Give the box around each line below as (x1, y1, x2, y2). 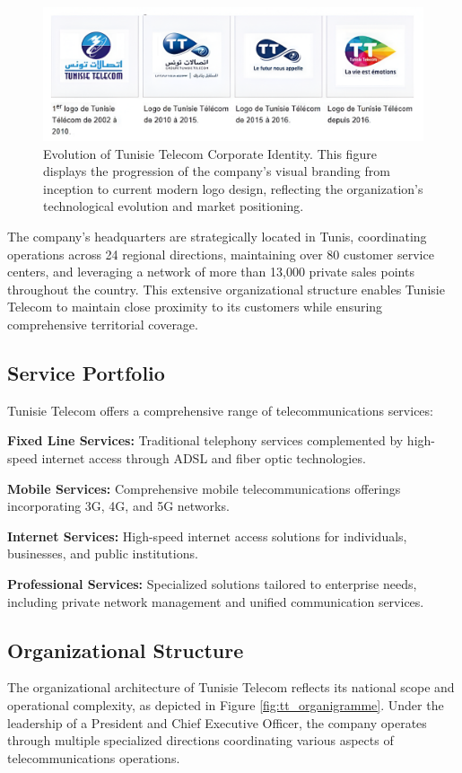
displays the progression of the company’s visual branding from (43, 162, 390, 180)
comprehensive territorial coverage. (7, 315, 198, 333)
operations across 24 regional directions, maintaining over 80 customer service (7, 244, 434, 263)
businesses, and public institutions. (7, 544, 198, 563)
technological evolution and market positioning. (43, 197, 304, 215)
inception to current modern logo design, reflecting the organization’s (43, 179, 423, 198)
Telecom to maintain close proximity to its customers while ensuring (7, 297, 383, 316)
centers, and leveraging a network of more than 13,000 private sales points (7, 262, 414, 281)
